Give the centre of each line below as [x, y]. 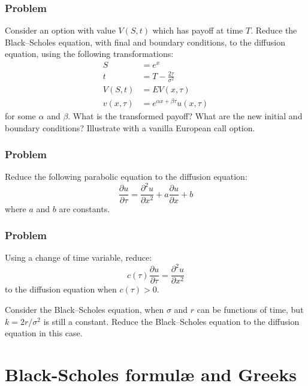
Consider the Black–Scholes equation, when [84, 310]
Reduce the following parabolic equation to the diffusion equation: [126, 177]
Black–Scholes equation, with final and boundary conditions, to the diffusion [145, 42]
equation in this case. [44, 333]
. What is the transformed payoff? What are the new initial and [185, 115]
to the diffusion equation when [61, 289]
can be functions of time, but [250, 310]
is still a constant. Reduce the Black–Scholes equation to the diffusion [171, 321]
